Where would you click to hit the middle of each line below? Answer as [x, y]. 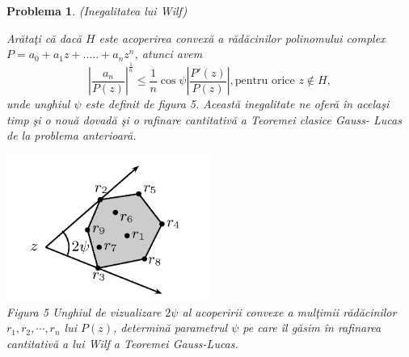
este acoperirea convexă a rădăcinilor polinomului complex [242, 38]
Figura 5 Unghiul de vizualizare [84, 311]
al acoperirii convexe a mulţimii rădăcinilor [289, 311]
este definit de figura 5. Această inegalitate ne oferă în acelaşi [237, 104]
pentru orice [265, 81]
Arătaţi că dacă [44, 38]
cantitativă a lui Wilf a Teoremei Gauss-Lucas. [122, 343]
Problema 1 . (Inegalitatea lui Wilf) [97, 10]
